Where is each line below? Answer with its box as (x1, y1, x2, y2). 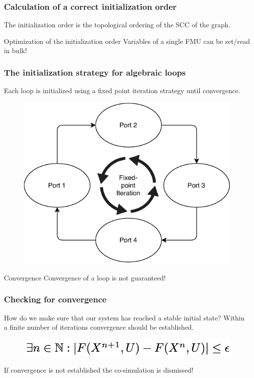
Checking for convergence (4, 293, 106, 305)
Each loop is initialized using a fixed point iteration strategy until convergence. (4, 85, 240, 96)
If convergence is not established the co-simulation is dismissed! (4, 364, 193, 375)
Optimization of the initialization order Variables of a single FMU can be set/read (4, 36, 250, 46)
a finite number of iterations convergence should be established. (4, 322, 194, 332)
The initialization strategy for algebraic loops (4, 66, 186, 78)
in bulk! (4, 45, 27, 56)
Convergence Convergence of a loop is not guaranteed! (4, 272, 166, 282)
